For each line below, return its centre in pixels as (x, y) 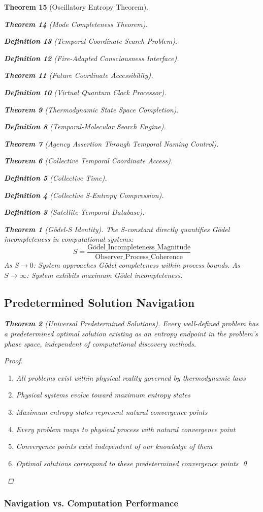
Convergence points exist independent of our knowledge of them (114, 446)
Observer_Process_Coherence (139, 257)
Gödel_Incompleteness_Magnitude (139, 247)
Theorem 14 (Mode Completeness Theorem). (76, 24)
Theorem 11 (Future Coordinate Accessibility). (79, 75)
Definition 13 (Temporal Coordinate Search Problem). (91, 41)
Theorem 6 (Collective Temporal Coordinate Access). (89, 161)
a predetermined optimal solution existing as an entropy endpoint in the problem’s (131, 333)
